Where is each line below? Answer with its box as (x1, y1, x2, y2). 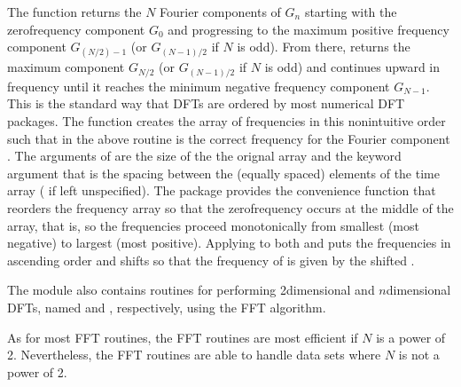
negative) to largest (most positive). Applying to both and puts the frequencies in (7, 233, 451, 252)
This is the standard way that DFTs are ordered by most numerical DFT (7, 94, 405, 113)
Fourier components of (160, 3, 281, 20)
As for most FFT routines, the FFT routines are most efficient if (7, 328, 358, 346)
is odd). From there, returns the (237, 37, 410, 56)
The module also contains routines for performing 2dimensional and (7, 280, 375, 299)
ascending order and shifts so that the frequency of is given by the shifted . (7, 250, 415, 269)
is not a (398, 345, 440, 364)
